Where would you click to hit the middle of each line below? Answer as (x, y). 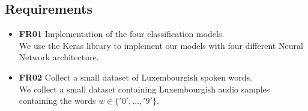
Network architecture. (59, 57)
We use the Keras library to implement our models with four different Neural (161, 45)
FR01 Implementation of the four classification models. (122, 34)
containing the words (57, 101)
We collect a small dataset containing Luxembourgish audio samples (144, 89)
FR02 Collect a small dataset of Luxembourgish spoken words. (135, 77)
